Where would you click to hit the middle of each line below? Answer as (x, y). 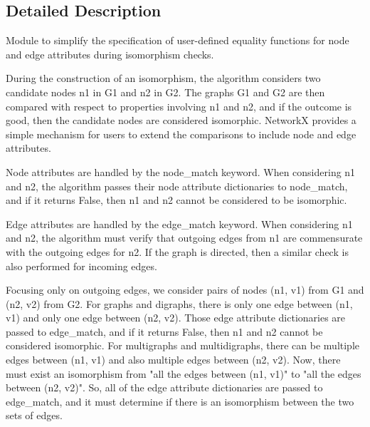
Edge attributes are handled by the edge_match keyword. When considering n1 (179, 223)
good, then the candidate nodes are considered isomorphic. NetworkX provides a (181, 120)
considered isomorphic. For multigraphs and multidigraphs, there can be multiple (183, 345)
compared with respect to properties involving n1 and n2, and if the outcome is (179, 106)
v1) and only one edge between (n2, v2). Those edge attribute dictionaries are (176, 318)
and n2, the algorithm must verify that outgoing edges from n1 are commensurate (184, 238)
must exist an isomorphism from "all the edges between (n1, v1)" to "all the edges (184, 373)
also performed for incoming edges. (81, 266)
